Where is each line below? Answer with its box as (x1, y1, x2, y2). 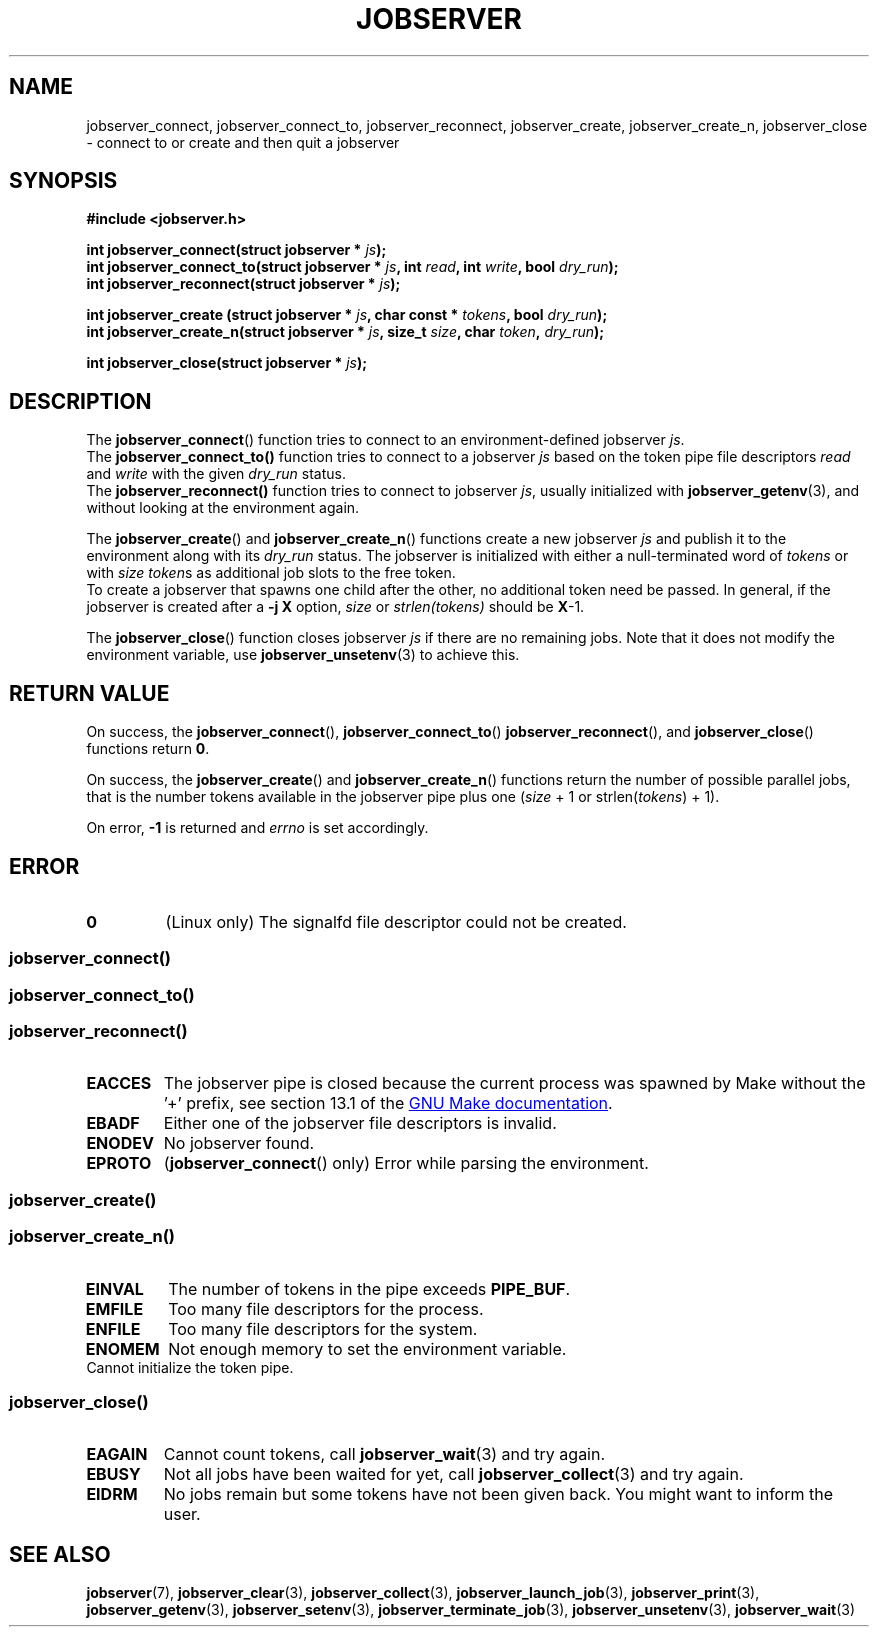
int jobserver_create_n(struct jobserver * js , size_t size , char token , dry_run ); (86, 323, 605, 341)
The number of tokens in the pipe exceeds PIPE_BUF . (168, 1278, 571, 1299)
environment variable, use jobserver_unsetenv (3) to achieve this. (86, 646, 520, 664)
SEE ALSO (9, 1541, 111, 1567)
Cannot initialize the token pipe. (86, 1358, 294, 1376)
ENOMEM (85, 1338, 160, 1359)
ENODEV (86, 1133, 154, 1154)
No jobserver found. (163, 1133, 315, 1154)
